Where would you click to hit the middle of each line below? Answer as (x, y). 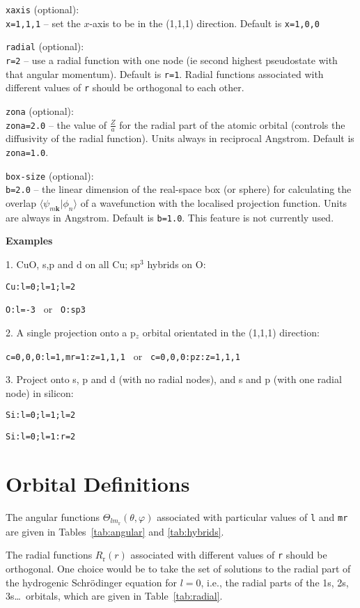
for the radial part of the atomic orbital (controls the (232, 124)
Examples (29, 241)
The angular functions (53, 516)
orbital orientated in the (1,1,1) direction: (231, 332)
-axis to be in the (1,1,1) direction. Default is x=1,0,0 (204, 23)
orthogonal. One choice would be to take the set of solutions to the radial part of (178, 568)
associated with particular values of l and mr (252, 516)
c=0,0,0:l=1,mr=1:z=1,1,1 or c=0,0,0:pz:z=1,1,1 (123, 356)
